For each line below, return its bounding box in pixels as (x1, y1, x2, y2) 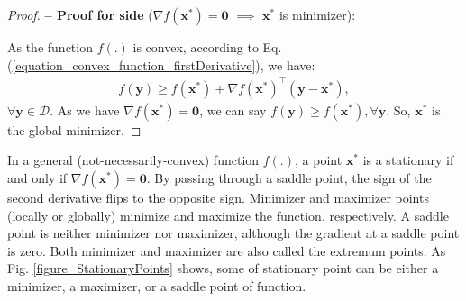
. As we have (50, 100, 120, 119)
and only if (7, 168, 68, 187)
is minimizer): (279, 5, 356, 23)
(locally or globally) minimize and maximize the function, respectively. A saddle (7, 205, 449, 224)
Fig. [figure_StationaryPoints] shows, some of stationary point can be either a (7, 259, 439, 278)
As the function (7, 38, 93, 56)
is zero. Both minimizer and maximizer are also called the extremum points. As (7, 241, 446, 260)
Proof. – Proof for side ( (7, 5, 153, 23)
